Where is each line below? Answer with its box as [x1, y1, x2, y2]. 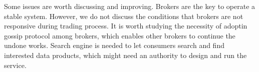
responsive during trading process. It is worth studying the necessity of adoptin [4, 20, 247, 31]
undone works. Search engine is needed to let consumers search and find [4, 40, 224, 50]
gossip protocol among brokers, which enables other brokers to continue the [4, 30, 235, 40]
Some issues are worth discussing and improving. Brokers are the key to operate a [4, 1, 255, 11]
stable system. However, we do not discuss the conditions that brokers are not [4, 10, 243, 21]
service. [4, 59, 27, 70]
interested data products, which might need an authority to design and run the [4, 49, 247, 60]
